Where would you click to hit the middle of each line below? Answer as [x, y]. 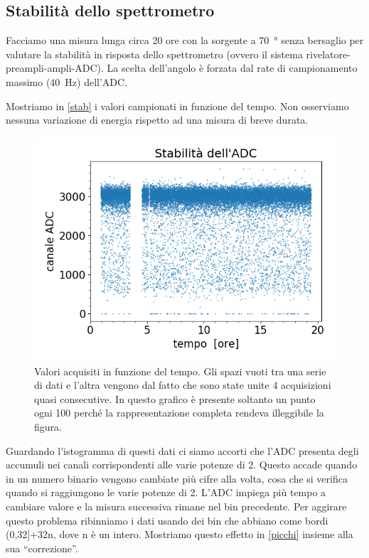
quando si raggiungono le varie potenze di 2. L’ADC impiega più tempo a [166, 492]
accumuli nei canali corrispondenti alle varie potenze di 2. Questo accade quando [182, 465]
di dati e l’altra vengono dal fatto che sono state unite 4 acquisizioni [183, 385]
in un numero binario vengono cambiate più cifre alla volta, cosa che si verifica [177, 478]
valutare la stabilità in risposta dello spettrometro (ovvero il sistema [154, 54]
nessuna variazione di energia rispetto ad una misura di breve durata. [157, 120]
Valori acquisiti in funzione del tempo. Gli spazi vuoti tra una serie [180, 371]
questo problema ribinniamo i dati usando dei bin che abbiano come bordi [167, 520]
